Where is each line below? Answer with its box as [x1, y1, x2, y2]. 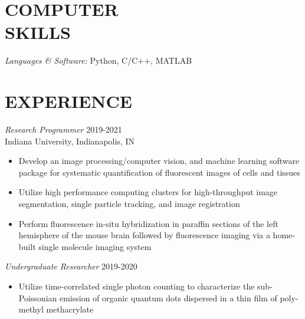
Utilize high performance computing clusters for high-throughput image [18, 186, 278, 198]
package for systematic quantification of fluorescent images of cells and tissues [18, 166, 300, 178]
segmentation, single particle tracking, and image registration [18, 198, 240, 209]
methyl [18, 303, 44, 315]
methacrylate [46, 303, 94, 315]
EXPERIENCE [5, 89, 132, 113]
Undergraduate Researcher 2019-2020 [5, 260, 137, 272]
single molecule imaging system [38, 240, 152, 252]
